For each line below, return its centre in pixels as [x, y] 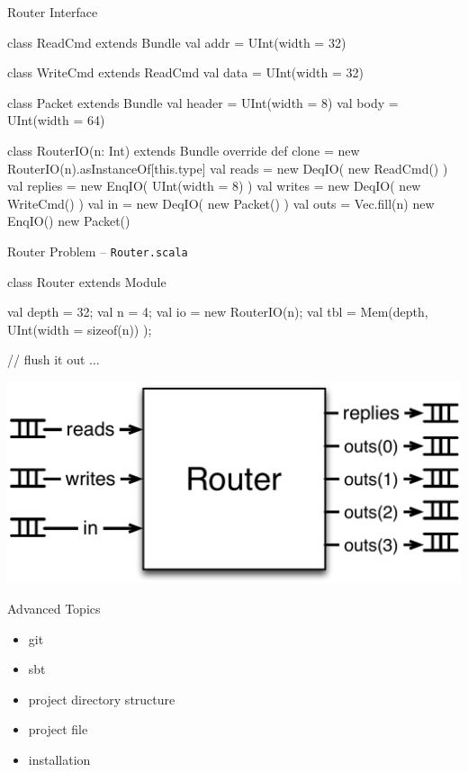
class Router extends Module [87, 281]
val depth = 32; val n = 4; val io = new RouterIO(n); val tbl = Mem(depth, [218, 312]
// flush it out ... [54, 359]
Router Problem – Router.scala [98, 251]
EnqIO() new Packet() [69, 221]
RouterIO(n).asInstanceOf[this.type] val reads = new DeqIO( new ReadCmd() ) [228, 168]
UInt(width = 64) [56, 120]
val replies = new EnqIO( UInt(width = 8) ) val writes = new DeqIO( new [214, 186]
